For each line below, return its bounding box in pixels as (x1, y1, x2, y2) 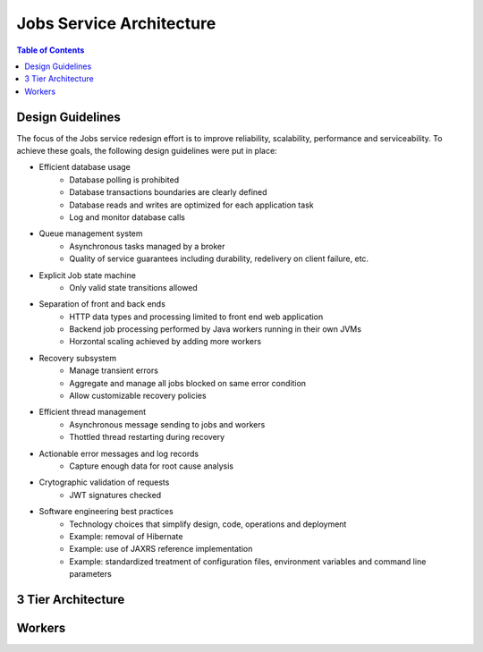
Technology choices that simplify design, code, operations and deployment (69, 519, 347, 529)
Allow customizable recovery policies (69, 390, 207, 402)
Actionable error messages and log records (38, 448, 199, 459)
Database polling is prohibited (69, 174, 179, 185)
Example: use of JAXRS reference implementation (69, 544, 253, 555)
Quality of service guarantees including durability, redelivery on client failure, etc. (69, 253, 369, 264)
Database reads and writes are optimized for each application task (69, 199, 314, 210)
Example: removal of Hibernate (69, 530, 183, 541)
